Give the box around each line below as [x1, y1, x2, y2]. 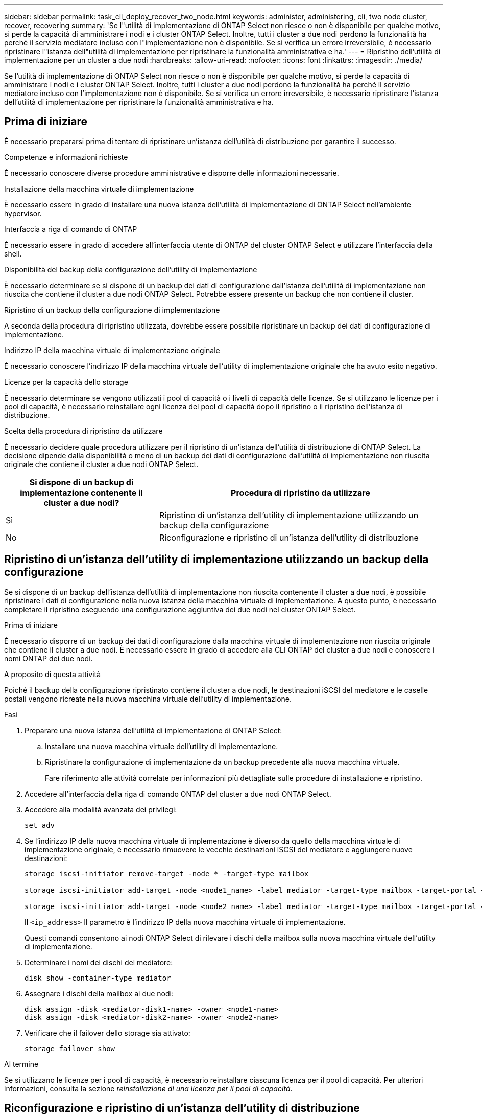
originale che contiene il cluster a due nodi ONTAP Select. [4, 459, 199, 469]
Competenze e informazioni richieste [4, 152, 128, 161]
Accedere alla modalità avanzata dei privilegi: [25, 805, 177, 814]
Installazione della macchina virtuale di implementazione [4, 184, 194, 193]
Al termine [4, 1059, 39, 1068]
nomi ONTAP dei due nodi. [4, 654, 93, 663]
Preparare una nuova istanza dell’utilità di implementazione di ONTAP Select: [25, 726, 282, 735]
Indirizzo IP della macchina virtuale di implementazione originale [4, 345, 220, 355]
